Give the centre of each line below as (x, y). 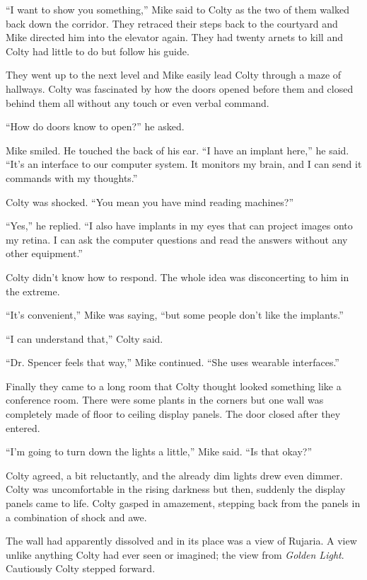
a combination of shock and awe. (76, 517)
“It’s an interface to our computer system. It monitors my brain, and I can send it (184, 164)
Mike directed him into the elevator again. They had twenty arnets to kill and (174, 37)
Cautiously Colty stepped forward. (81, 568)
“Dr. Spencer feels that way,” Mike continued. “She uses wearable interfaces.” (173, 362)
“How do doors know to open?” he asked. (95, 126)
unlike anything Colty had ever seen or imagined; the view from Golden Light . (175, 554)
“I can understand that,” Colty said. (85, 338)
